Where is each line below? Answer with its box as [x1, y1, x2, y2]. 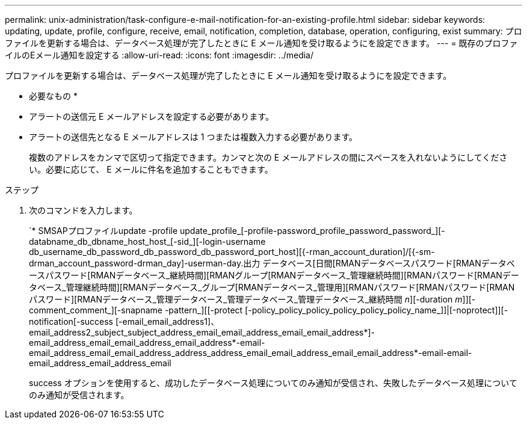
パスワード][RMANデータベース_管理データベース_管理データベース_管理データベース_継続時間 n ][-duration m [29, 294, 463, 304]
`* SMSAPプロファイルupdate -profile [29, 226, 178, 236]
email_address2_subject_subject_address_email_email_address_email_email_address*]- [29, 327, 375, 337]
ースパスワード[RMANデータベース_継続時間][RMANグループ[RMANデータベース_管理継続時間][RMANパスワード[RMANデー [29, 270, 519, 280]
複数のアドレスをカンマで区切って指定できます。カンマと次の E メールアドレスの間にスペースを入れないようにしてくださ [29, 152, 508, 162]
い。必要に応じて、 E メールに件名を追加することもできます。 [29, 164, 273, 174]
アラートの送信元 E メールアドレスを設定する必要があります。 [29, 111, 274, 121]
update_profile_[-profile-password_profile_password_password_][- [180, 226, 445, 236]
